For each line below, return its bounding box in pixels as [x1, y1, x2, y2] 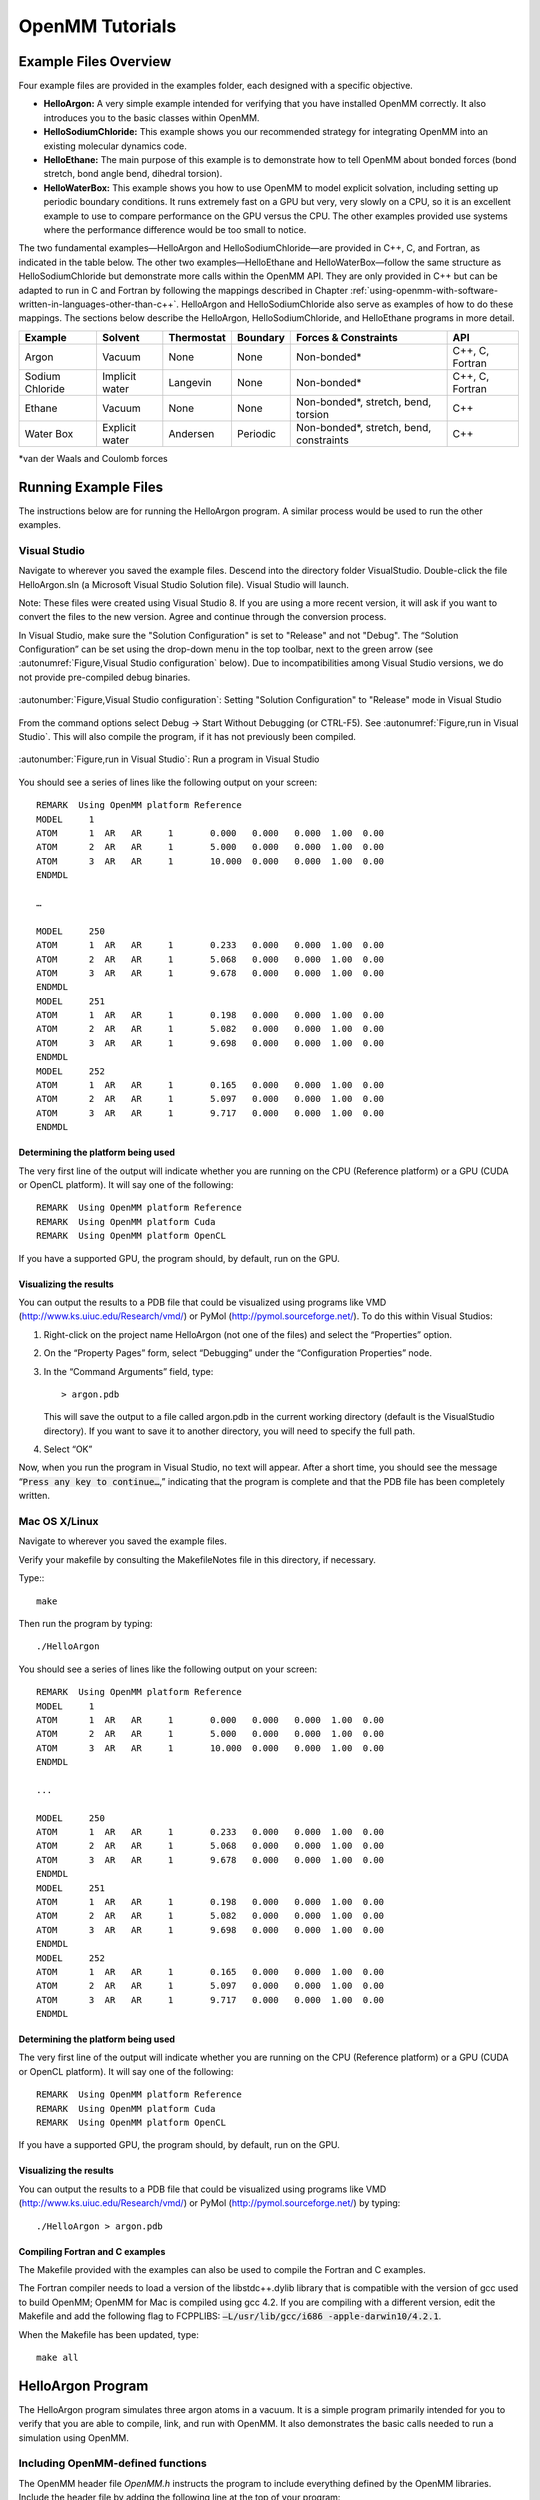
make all [36, 2351, 79, 2363]
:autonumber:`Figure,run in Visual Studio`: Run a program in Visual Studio [18, 753, 320, 765]
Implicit [101, 369, 137, 383]
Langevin [168, 375, 212, 389]
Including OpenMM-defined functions [18, 2456, 207, 2470]
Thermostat [168, 330, 227, 344]
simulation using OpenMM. [18, 2431, 130, 2444]
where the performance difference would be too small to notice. [43, 223, 307, 235]
